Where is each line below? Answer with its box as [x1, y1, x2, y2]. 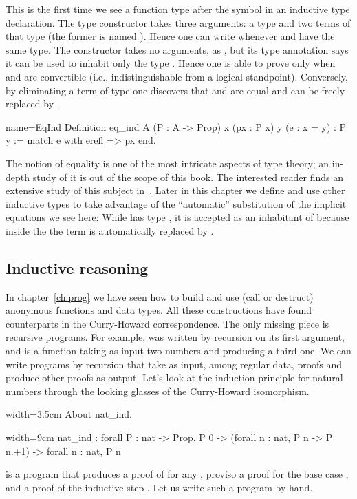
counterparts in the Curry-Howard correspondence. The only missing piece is [6, 316, 329, 330]
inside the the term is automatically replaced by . [6, 223, 214, 237]
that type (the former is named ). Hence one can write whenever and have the [6, 29, 335, 43]
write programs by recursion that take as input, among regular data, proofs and [6, 357, 343, 371]
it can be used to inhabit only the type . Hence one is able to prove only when [6, 56, 336, 70]
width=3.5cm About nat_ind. [6, 407, 132, 421]
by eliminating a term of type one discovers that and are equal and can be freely [6, 83, 345, 97]
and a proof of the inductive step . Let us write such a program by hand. [6, 480, 313, 494]
